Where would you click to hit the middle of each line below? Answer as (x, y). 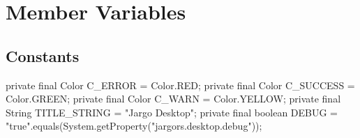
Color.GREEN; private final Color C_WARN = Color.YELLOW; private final (173, 99)
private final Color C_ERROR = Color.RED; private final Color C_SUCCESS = (180, 85)
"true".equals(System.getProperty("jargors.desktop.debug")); (134, 126)
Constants (43, 55)
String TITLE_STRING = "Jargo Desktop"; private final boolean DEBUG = (172, 112)
